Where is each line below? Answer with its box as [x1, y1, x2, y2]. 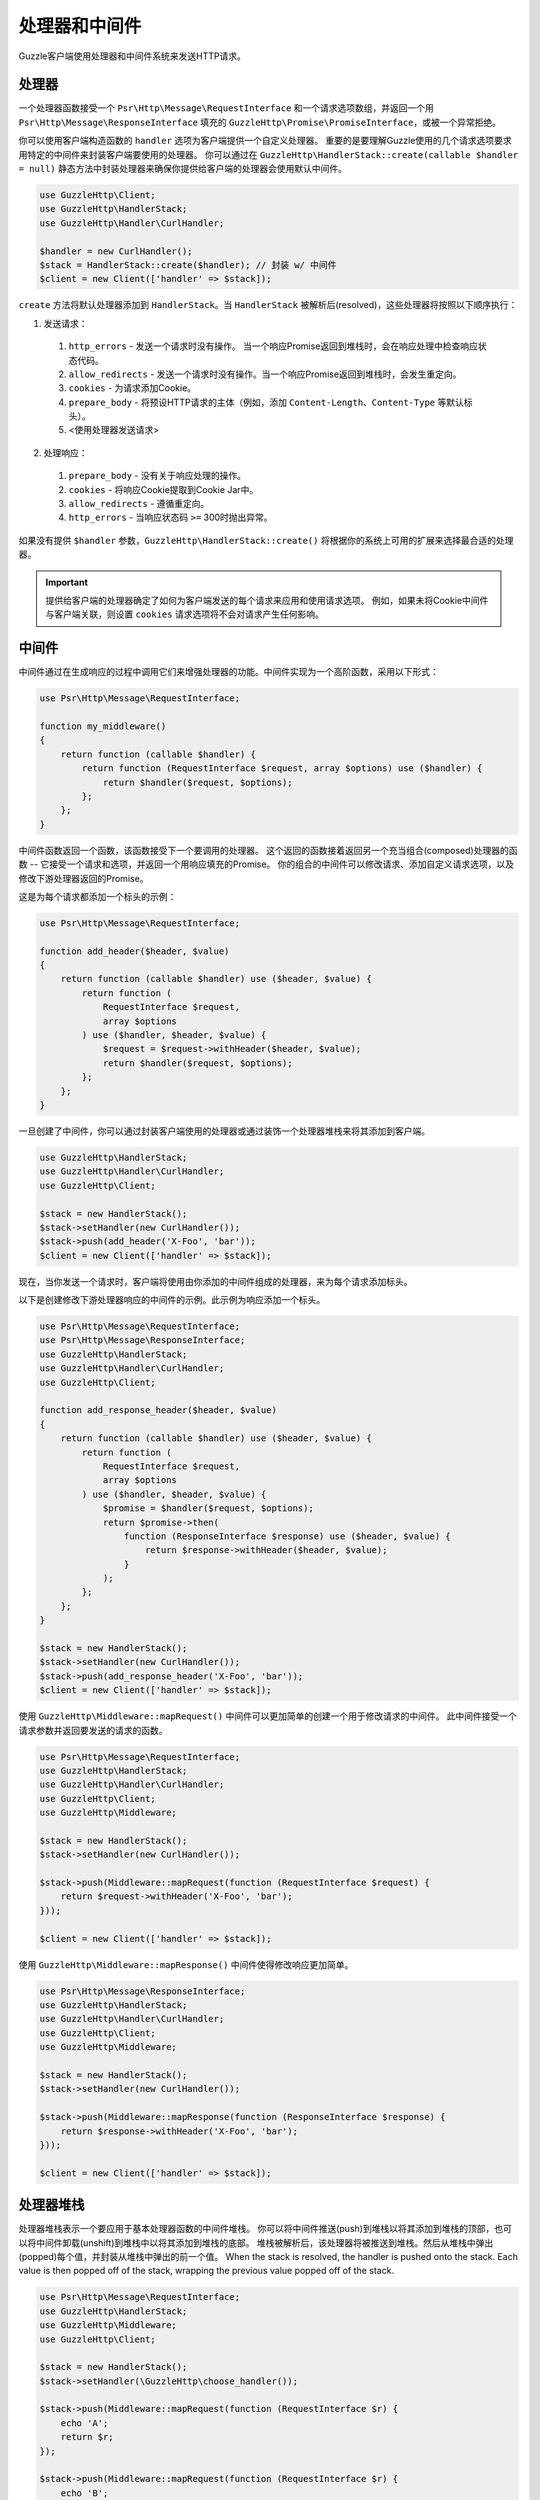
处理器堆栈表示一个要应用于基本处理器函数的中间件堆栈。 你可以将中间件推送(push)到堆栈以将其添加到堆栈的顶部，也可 [18, 2223, 512, 2235]
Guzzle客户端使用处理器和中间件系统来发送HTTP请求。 [18, 50, 247, 62]
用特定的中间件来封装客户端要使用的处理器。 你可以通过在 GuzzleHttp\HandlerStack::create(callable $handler [18, 148, 519, 160]
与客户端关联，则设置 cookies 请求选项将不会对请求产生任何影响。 [45, 608, 324, 620]
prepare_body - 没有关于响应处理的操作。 [68, 470, 247, 482]
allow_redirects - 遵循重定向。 [68, 498, 210, 510]
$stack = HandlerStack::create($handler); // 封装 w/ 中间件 [39, 259, 337, 270]
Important [45, 576, 89, 588]
